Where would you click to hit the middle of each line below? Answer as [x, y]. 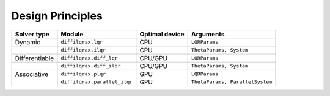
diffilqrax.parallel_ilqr [97, 82]
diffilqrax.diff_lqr [90, 58]
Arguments [208, 34]
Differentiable [35, 58]
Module [72, 34]
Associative [32, 74]
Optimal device [162, 34]
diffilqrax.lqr [82, 42]
